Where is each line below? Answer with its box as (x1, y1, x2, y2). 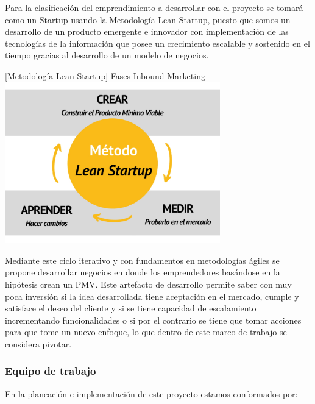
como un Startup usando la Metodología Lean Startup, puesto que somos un (5, 13, 291, 26)
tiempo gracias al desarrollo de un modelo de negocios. (5, 49, 209, 62)
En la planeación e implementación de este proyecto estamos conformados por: (5, 387, 298, 400)
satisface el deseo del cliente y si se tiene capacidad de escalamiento (5, 302, 257, 314)
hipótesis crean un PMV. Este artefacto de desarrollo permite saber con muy (5, 277, 292, 290)
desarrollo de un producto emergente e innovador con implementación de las (5, 25, 289, 38)
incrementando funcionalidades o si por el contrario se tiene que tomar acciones (5, 313, 302, 326)
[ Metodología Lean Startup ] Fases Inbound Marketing (5, 69, 205, 82)
